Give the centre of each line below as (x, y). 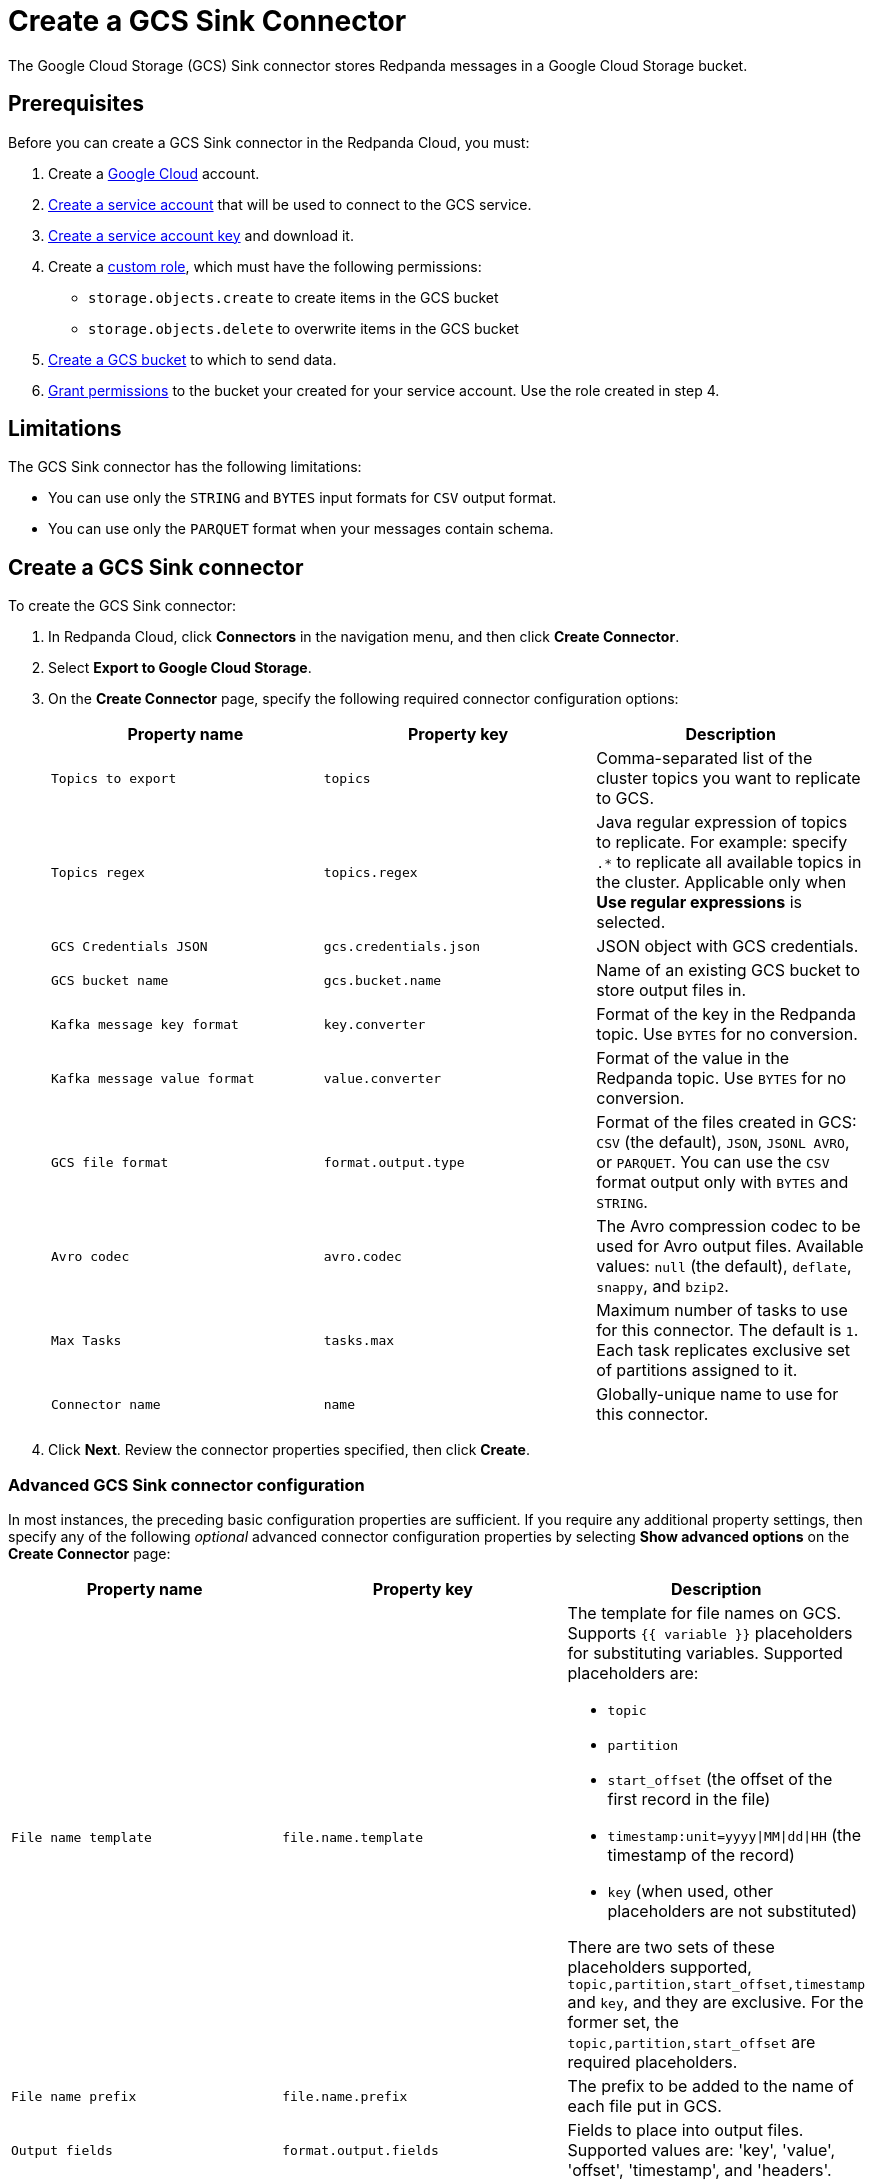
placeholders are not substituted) (732, 1911)
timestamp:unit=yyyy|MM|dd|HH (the (734, 1835)
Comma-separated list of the (704, 758)
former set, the (623, 2022)
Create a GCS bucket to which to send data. (192, 359)
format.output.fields (360, 2150)
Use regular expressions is (699, 902)
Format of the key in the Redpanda (726, 1014)
